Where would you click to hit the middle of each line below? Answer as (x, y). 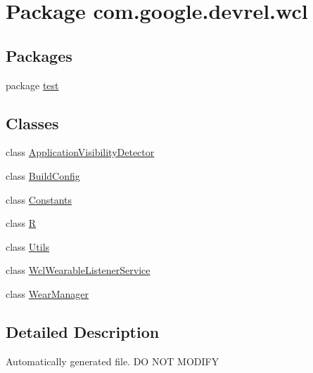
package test (32, 85)
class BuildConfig (43, 175)
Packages (39, 55)
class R (21, 223)
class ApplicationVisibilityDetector (80, 152)
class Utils (28, 246)
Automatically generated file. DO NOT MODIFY (113, 361)
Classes (32, 123)
